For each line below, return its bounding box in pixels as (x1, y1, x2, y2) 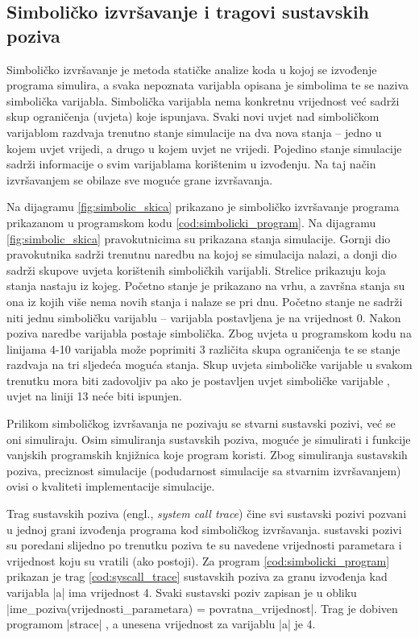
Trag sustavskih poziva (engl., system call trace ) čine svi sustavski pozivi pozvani (6, 505, 407, 522)
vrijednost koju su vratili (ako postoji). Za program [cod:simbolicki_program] (6, 552, 390, 569)
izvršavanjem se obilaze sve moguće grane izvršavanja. (6, 171, 273, 188)
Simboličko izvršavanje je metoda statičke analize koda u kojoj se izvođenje (6, 60, 377, 77)
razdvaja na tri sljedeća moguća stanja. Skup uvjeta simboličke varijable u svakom (6, 356, 413, 373)
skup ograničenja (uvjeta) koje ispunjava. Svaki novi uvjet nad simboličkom (6, 108, 380, 125)
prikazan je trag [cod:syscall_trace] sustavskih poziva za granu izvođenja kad (6, 568, 388, 585)
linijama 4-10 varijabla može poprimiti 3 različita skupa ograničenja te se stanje (6, 340, 400, 357)
